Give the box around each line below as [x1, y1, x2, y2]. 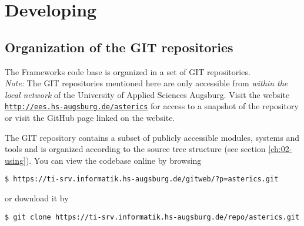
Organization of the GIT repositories [5, 38, 233, 56]
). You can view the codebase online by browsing [25, 154, 202, 166]
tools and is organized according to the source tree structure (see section [5, 143, 266, 155]
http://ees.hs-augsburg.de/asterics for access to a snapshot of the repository [5, 100, 299, 112]
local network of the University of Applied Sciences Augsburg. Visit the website [5, 88, 290, 100]
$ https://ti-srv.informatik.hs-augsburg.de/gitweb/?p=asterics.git [5, 175, 279, 184]
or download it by [5, 192, 69, 204]
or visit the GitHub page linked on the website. [5, 112, 175, 124]
